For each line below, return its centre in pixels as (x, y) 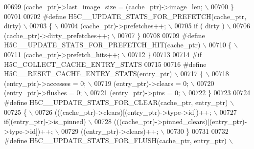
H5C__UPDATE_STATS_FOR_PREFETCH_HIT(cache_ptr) (102, 45)
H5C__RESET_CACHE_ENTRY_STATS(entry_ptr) (88, 74)
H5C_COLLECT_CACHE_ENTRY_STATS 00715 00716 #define (105, 64)
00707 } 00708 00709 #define (161, 35)
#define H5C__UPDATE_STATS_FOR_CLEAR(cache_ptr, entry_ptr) (116, 102)
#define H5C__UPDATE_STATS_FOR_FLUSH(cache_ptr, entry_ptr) (115, 140)
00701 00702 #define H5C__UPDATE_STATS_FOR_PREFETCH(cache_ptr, (125, 16)
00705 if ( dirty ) (199, 26)
